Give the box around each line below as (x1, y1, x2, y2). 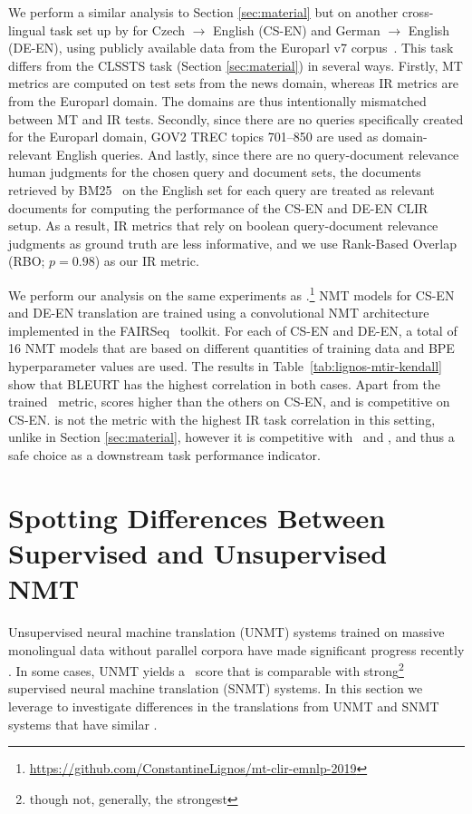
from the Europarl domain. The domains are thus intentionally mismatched (8, 91, 427, 110)
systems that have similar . (8, 714, 158, 733)
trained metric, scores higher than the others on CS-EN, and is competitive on (8, 392, 450, 411)
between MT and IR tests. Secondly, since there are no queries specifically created (8, 109, 464, 128)
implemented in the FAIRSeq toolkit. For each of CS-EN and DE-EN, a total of (8, 320, 458, 339)
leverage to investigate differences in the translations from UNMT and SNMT (8, 697, 439, 716)
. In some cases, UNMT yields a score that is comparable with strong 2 (8, 659, 404, 680)
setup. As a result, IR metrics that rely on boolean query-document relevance (8, 216, 438, 235)
